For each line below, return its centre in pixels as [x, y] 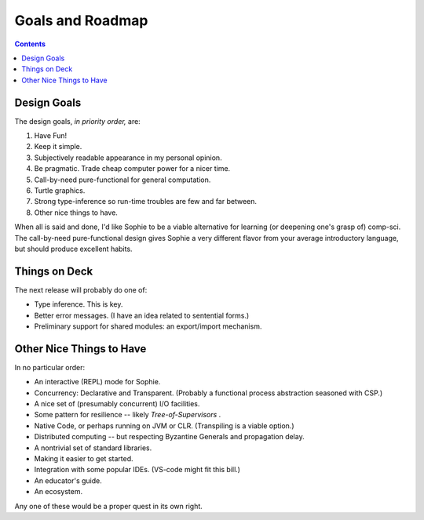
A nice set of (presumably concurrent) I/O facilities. [117, 404]
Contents [30, 44]
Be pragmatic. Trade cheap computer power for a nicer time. [132, 169]
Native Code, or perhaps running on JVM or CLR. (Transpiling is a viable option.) [164, 425]
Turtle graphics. [60, 190]
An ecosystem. [58, 492]
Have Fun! [51, 136]
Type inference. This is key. [79, 304]
